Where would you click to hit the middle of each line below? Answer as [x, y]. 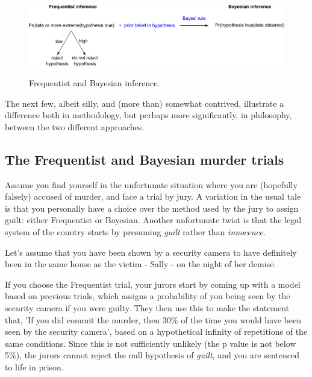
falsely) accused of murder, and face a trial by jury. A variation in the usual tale [153, 196]
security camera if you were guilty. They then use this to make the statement [147, 308]
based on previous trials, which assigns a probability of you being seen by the [148, 296]
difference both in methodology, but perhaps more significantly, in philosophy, [148, 115]
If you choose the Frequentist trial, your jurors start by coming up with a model [153, 284]
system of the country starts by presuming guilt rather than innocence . [135, 232]
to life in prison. [34, 367]
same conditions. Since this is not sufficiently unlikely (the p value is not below [151, 343]
